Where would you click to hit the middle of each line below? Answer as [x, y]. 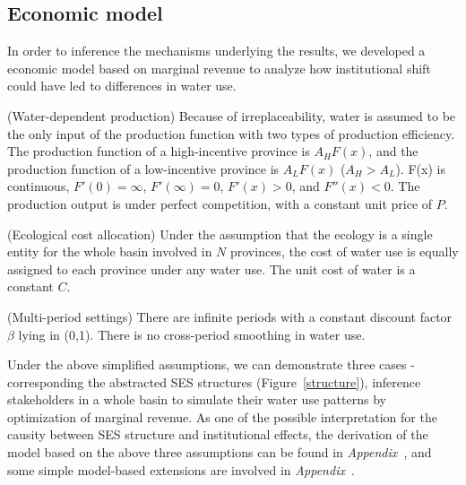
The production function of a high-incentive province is [159, 151]
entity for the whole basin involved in [110, 251]
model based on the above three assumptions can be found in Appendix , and [220, 452]
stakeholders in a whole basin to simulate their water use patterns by [197, 399]
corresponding [46, 381]
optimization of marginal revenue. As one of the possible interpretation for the [222, 416]
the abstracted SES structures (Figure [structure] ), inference [255, 381]
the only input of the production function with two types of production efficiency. [231, 133]
